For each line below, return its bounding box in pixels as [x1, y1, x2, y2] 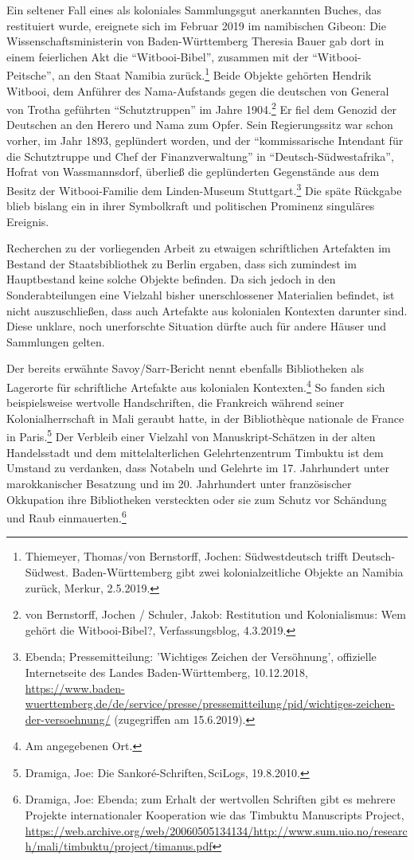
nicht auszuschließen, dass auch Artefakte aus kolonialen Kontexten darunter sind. [6, 302, 408, 319]
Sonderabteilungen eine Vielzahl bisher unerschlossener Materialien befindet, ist [6, 287, 395, 303]
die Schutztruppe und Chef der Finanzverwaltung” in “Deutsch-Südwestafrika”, [6, 147, 394, 164]
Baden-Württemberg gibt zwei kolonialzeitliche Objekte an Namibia [72, 563, 404, 580]
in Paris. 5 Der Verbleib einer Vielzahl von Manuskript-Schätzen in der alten [6, 426, 376, 445]
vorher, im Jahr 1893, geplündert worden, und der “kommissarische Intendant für [6, 132, 404, 149]
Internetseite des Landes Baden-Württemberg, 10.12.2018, [25, 663, 308, 680]
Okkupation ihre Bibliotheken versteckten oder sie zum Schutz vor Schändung [6, 491, 387, 507]
